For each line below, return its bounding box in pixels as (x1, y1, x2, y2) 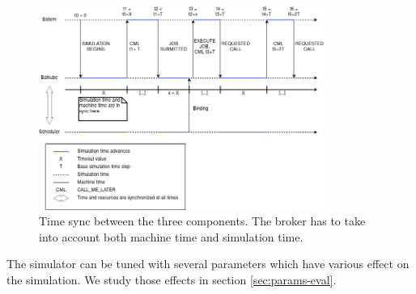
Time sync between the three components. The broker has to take (39, 212, 366, 229)
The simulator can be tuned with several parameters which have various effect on (6, 255, 410, 272)
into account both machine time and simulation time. (39, 228, 304, 245)
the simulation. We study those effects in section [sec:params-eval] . (6, 271, 337, 288)
